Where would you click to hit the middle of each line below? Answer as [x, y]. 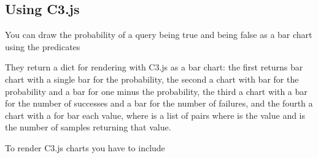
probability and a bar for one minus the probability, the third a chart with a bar [156, 91]
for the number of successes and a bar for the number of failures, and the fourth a [159, 103]
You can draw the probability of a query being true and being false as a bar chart [159, 35]
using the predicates [43, 46]
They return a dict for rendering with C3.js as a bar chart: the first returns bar [154, 67]
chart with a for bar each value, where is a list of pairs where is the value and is [155, 115]
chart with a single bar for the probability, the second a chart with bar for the [152, 79]
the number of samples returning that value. [88, 127]
